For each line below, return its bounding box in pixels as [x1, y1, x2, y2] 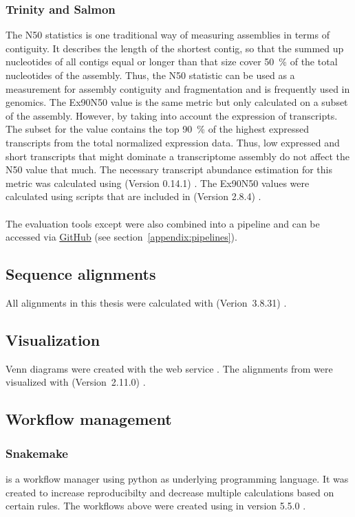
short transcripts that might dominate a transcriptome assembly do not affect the [6, 148, 349, 163]
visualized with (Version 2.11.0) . [6, 375, 146, 389]
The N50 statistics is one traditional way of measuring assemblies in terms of [6, 27, 330, 42]
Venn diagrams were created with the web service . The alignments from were [6, 361, 333, 375]
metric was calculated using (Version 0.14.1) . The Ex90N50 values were [6, 175, 310, 190]
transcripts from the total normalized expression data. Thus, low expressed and [6, 135, 340, 149]
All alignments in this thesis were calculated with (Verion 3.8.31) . [6, 295, 287, 309]
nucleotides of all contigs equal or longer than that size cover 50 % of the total [6, 54, 338, 69]
